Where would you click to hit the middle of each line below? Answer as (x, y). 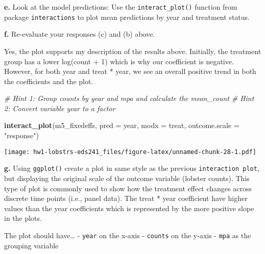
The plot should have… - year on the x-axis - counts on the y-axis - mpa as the (128, 235)
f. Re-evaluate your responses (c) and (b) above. (80, 34)
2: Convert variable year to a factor (60, 108)
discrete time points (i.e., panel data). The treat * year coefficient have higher (126, 198)
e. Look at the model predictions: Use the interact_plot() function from (121, 7)
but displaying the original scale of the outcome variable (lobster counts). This (127, 178)
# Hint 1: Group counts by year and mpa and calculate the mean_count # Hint (129, 98)
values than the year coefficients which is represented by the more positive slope (129, 208)
